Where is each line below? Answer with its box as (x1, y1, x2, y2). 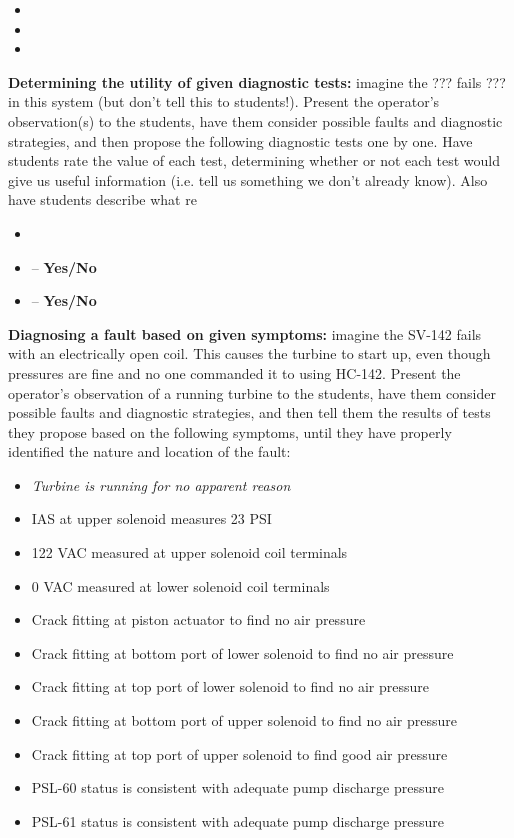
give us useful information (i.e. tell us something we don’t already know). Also (8, 169, 488, 190)
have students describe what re (8, 189, 197, 210)
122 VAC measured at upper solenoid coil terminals (31, 542, 348, 563)
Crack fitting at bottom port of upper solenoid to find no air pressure (31, 710, 457, 731)
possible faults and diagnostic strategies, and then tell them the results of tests (8, 402, 491, 423)
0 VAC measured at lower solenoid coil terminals (31, 575, 330, 596)
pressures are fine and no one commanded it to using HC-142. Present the (8, 362, 461, 383)
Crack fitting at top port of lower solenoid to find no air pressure (31, 676, 429, 697)
